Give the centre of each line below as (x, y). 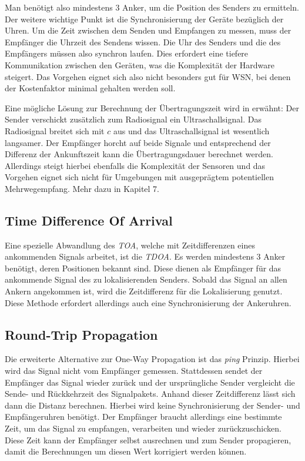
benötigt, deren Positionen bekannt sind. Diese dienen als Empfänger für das (143, 268)
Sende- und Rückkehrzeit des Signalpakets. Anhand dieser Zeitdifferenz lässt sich (150, 394)
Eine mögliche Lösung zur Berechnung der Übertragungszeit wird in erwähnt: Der (152, 107)
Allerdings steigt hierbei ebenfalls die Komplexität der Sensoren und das (135, 165)
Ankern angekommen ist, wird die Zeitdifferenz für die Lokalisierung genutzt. (144, 291)
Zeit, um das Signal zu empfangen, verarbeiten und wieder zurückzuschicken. (143, 428)
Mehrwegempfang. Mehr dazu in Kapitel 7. (82, 188)
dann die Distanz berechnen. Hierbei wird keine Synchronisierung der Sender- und (152, 405)
